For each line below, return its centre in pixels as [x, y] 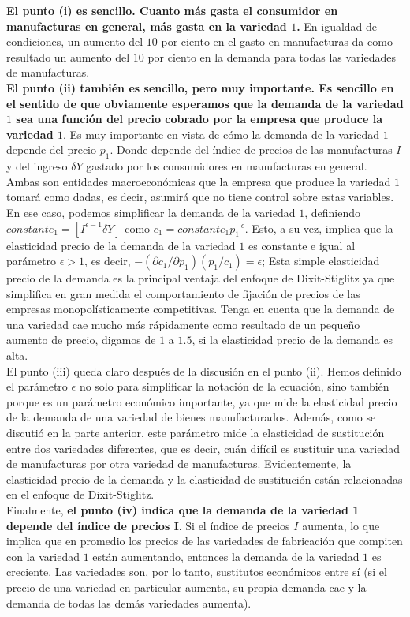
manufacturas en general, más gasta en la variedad [147, 26]
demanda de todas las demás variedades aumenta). [129, 602]
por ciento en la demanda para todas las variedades [272, 56]
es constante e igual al [302, 245]
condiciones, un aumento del [75, 41]
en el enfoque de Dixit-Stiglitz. [80, 494]
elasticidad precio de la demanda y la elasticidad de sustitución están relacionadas [205, 479]
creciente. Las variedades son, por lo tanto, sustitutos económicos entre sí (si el [197, 572]
